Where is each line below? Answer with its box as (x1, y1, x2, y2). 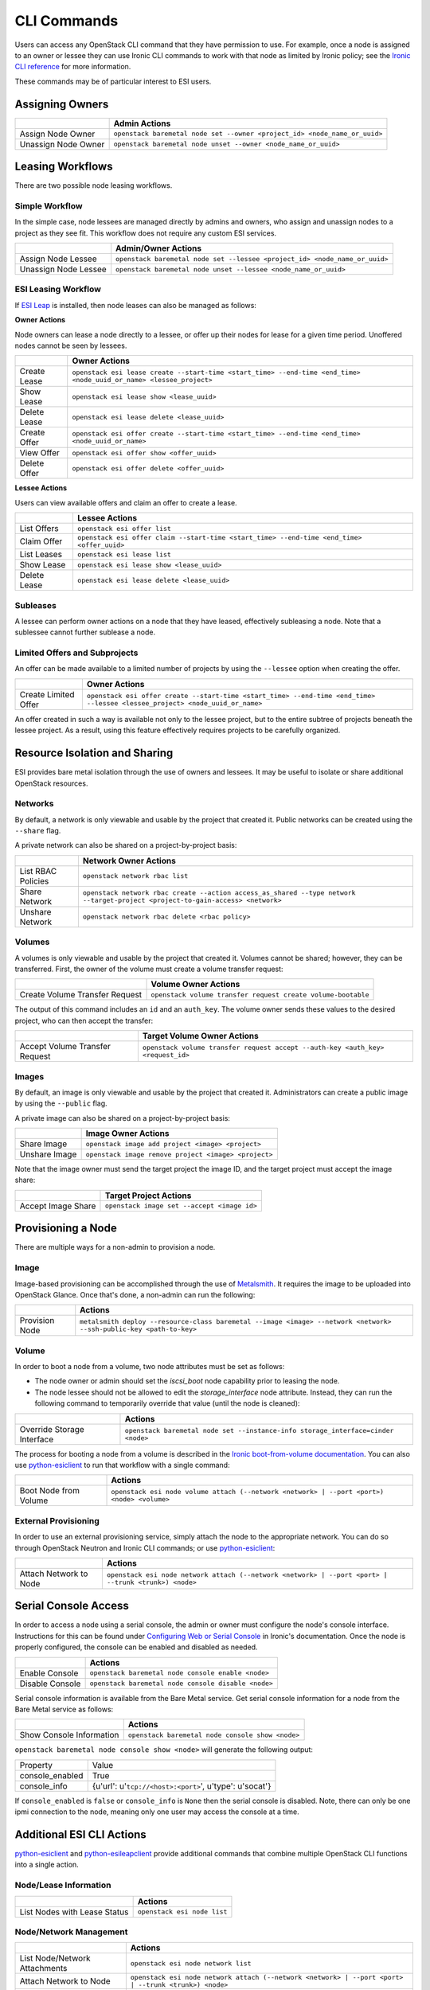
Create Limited (19, 689, 75, 700)
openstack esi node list (137, 1907, 228, 1916)
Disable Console (19, 1678, 81, 1689)
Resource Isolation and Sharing (14, 747, 174, 760)
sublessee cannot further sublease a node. (14, 627, 155, 637)
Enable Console (19, 1668, 79, 1679)
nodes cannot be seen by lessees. (14, 341, 127, 350)
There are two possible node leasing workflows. (14, 181, 173, 190)
